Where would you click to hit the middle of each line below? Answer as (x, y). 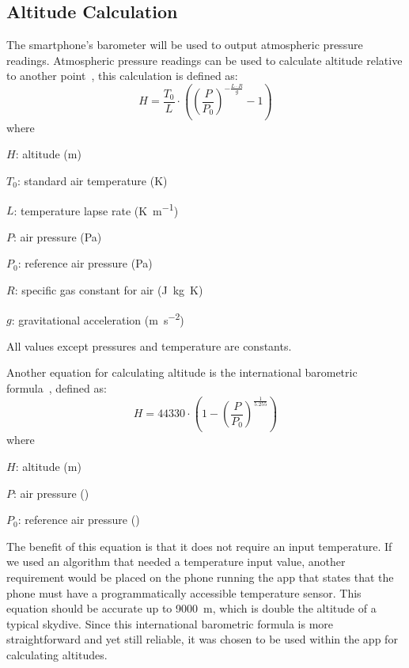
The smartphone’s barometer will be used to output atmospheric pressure (185, 45)
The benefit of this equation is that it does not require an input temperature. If (199, 546)
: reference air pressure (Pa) (85, 263)
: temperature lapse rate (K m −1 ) (96, 209)
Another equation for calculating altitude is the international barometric (182, 372)
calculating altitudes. (57, 654)
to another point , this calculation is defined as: (122, 76)
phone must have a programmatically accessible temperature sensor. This (184, 592)
